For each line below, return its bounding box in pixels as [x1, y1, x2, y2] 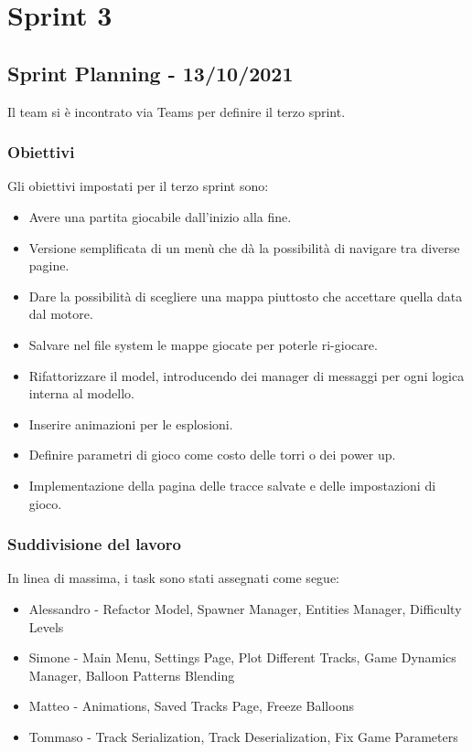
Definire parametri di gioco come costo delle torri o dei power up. [28, 445, 396, 464]
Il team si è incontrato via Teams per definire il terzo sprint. [7, 101, 346, 121]
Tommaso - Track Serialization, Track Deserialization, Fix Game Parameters [28, 726, 458, 746]
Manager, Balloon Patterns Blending [28, 665, 235, 684]
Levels [28, 617, 64, 636]
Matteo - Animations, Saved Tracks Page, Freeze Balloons [28, 696, 354, 715]
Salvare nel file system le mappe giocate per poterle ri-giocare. [28, 334, 378, 354]
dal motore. [28, 304, 93, 323]
